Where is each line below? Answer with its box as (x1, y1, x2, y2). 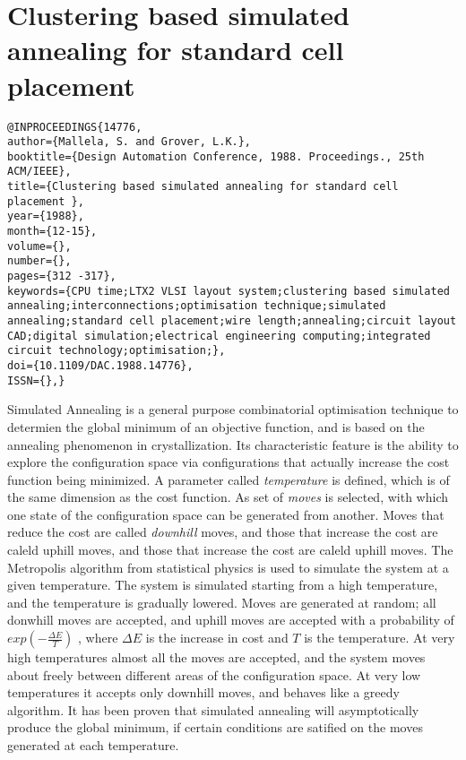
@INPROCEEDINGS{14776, (7, 120, 142, 134)
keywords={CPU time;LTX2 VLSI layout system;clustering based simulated (7, 284, 450, 298)
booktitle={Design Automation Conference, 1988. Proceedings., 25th (7, 150, 425, 163)
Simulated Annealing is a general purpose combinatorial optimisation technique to (7, 400, 459, 419)
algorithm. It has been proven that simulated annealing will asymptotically (7, 700, 419, 719)
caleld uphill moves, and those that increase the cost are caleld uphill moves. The (7, 540, 453, 559)
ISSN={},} (7, 374, 65, 387)
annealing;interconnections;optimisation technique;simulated (7, 299, 386, 313)
